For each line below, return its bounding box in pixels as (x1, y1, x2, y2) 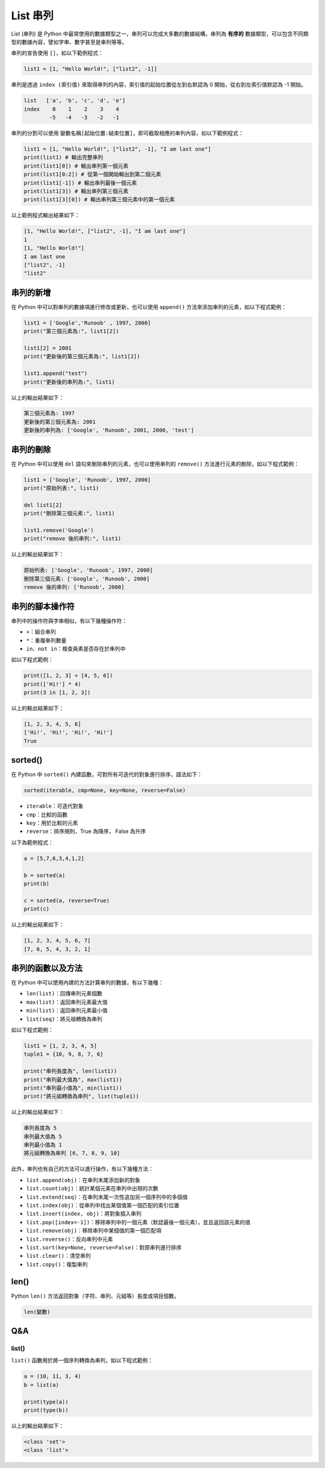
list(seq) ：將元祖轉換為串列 (26, 1015, 102, 1022)
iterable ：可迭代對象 (26, 803, 84, 810)
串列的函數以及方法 (11, 963, 82, 973)
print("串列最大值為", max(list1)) (23, 1076, 123, 1083)
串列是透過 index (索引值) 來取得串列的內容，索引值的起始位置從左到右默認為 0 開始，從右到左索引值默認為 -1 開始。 (11, 81, 307, 89)
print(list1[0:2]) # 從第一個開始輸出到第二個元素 (23, 171, 162, 178)
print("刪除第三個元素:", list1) (23, 510, 115, 517)
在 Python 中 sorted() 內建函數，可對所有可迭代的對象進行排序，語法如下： (11, 771, 203, 778)
